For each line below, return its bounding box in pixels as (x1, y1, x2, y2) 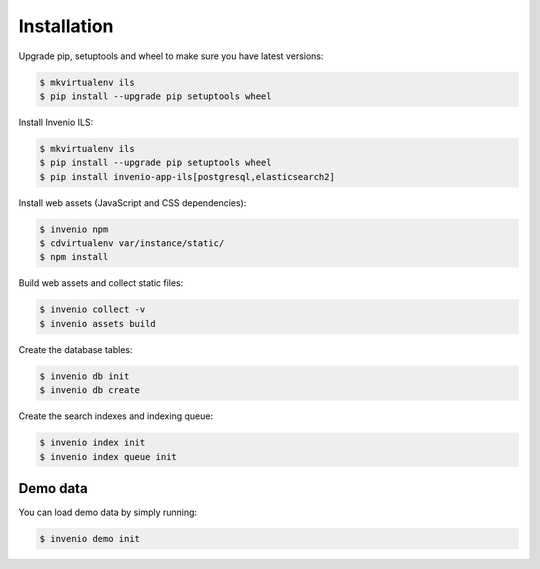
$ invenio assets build (39, 318, 157, 329)
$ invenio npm (39, 223, 109, 235)
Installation (18, 15, 114, 37)
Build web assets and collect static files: (18, 277, 184, 289)
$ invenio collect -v (39, 304, 146, 315)
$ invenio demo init (39, 533, 140, 544)
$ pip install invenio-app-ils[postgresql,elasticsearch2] (39, 171, 335, 182)
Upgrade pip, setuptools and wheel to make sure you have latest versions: (18, 50, 324, 62)
